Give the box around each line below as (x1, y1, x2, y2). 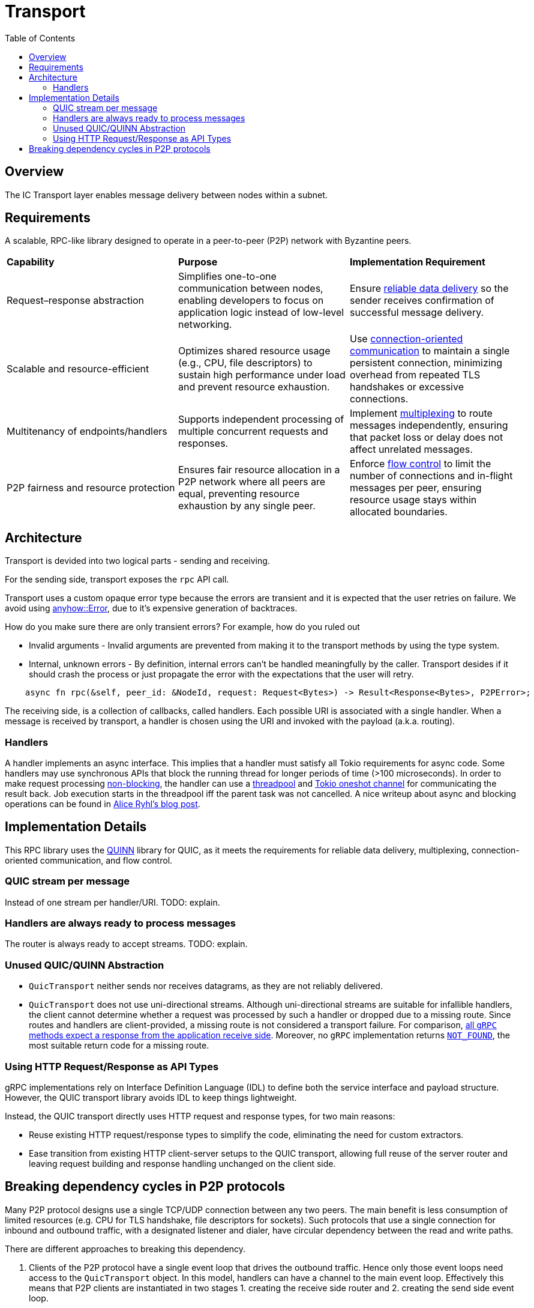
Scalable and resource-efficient (7, 363, 149, 375)
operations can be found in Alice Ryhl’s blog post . (5, 799, 200, 810)
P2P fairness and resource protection (7, 482, 175, 494)
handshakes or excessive (349, 381, 464, 393)
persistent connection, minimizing (349, 357, 502, 369)
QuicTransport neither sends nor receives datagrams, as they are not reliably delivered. (29, 981, 383, 992)
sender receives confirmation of (349, 294, 494, 307)
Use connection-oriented (349, 333, 463, 345)
